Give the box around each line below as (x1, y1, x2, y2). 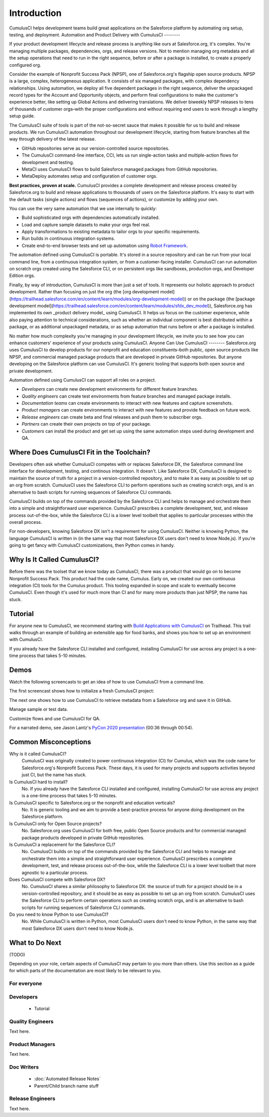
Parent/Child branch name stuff (34, 1083, 99, 1089)
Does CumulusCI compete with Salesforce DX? (9, 876, 106, 883)
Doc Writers (9, 1063, 39, 1070)
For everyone (9, 980, 42, 987)
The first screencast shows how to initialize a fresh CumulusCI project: (9, 688, 154, 694)
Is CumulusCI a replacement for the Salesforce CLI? (9, 842, 116, 848)
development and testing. (21, 159, 74, 165)
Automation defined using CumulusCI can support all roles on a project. (9, 377, 156, 383)
